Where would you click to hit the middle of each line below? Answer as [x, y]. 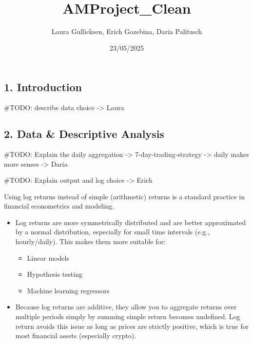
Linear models [48, 258]
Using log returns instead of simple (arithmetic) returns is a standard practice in [124, 196]
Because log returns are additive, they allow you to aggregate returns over [126, 307]
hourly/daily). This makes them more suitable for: [90, 241]
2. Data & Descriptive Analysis [84, 134]
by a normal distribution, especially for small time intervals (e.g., [113, 232]
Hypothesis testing [55, 274]
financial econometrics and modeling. [59, 206]
